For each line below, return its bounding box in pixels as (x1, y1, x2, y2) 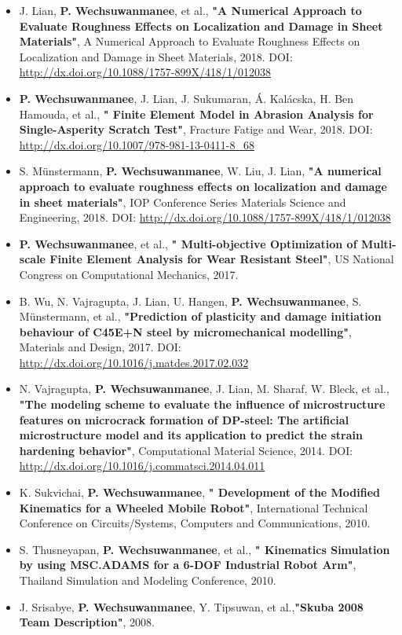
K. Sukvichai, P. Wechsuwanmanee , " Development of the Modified (19, 484, 381, 501)
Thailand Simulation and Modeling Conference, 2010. (19, 572, 276, 588)
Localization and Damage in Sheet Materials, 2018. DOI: (19, 48, 293, 64)
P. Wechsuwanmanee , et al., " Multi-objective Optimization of (19, 235, 357, 251)
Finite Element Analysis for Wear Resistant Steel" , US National (49, 251, 394, 267)
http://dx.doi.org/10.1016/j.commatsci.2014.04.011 (19, 457, 265, 474)
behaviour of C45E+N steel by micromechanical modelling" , (19, 323, 353, 340)
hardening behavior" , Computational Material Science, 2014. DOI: (19, 442, 353, 458)
